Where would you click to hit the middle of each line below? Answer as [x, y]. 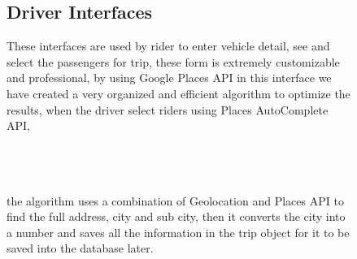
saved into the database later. [80, 248]
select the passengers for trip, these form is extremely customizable [173, 61]
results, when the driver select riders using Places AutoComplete [168, 109]
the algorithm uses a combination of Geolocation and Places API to [175, 200]
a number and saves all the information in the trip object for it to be [178, 232]
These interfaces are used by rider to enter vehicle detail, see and [168, 46]
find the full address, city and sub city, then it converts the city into [176, 216]
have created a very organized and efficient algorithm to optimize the [178, 93]
